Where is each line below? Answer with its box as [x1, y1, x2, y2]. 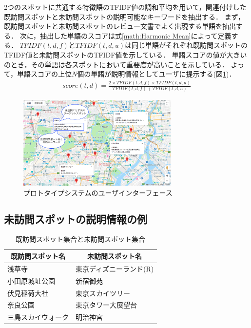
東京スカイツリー [76, 288, 130, 298]
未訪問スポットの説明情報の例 [4, 211, 147, 226]
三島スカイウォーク [7, 312, 69, 322]
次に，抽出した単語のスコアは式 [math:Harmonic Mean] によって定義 [19, 30, 232, 40]
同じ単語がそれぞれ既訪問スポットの [132, 40, 248, 50]
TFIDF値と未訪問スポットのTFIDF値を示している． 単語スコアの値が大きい [4, 49, 247, 59]
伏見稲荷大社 [7, 288, 48, 298]
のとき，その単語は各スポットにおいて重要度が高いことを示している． [4, 59, 229, 69]
